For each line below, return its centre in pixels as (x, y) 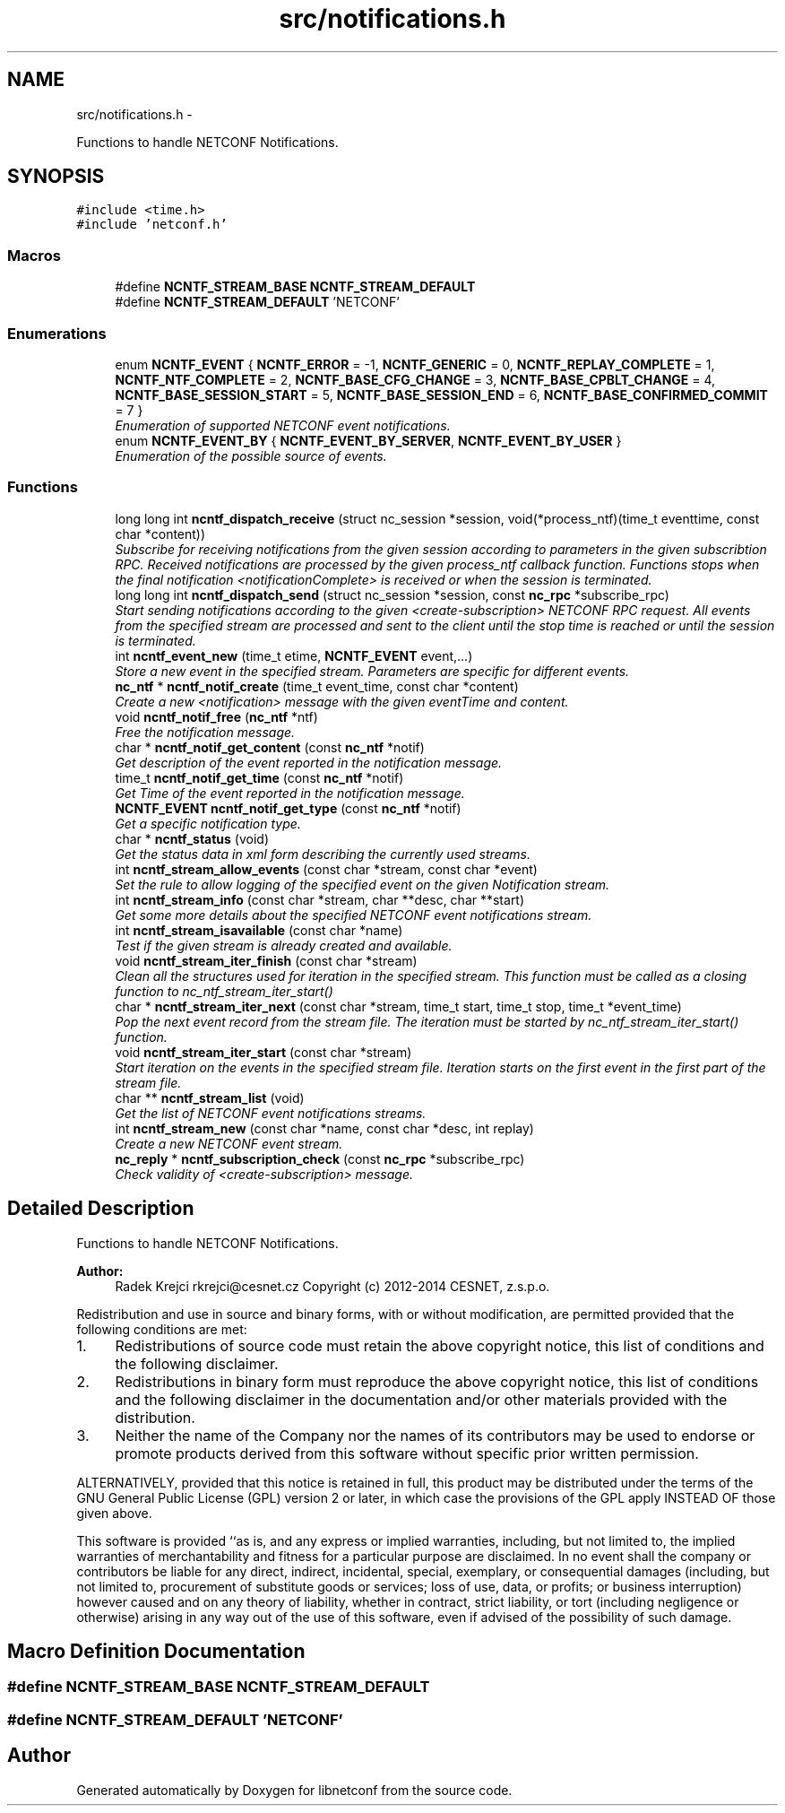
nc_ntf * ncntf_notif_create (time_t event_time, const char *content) (317, 686)
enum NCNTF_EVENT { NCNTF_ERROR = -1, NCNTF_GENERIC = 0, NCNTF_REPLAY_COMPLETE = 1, (415, 364)
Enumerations (57, 333)
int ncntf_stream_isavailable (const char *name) (259, 930)
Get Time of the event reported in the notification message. (290, 793)
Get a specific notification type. (208, 823)
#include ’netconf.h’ (152, 225)
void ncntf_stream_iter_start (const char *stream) (263, 1052)
